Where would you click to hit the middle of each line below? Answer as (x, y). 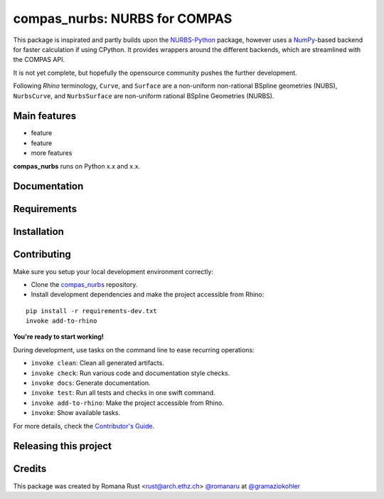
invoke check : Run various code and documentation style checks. (130, 373)
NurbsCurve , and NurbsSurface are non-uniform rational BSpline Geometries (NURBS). (144, 95)
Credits (30, 469)
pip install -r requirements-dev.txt (92, 311)
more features (52, 153)
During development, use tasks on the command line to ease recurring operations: (134, 350)
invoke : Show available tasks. (76, 413)
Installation (38, 232)
